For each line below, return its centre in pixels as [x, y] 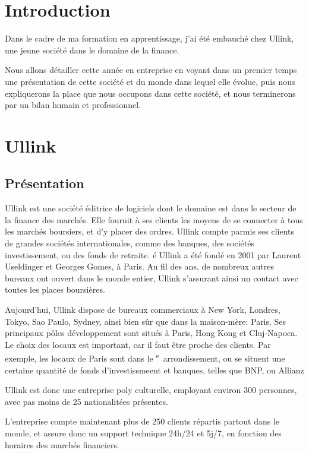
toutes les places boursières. [55, 289]
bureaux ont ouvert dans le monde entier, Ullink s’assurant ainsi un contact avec [152, 278]
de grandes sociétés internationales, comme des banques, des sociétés [130, 243]
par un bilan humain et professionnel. [73, 105]
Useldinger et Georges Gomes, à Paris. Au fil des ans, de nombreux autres [139, 266]
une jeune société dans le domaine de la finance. [92, 50]
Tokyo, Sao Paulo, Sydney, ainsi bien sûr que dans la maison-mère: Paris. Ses [146, 321]
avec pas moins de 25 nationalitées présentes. [86, 401]
